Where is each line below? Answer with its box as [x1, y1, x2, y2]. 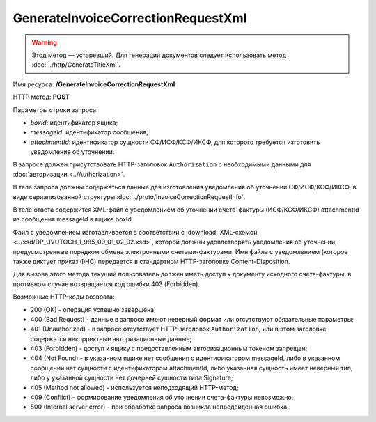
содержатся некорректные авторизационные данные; [30, 334, 192, 343]
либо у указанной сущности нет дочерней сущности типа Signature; [30, 373, 233, 382]
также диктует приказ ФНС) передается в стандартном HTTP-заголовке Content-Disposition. [13, 257, 290, 265]
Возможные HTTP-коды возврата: [13, 292, 115, 301]
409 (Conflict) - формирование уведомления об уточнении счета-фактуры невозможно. [30, 393, 294, 402]
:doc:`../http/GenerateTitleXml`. [31, 61, 121, 69]
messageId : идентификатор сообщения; [30, 128, 149, 136]
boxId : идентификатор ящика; [30, 118, 118, 127]
